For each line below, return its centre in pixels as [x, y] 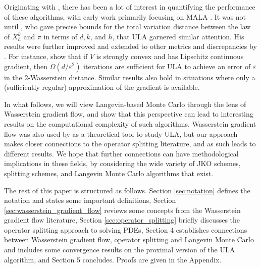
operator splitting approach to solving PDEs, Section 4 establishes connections [126, 229]
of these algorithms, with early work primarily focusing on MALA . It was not [125, 16]
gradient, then [26, 66]
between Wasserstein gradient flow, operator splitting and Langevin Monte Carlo [129, 239]
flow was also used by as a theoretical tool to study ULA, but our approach [121, 133]
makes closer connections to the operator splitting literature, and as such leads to [130, 144]
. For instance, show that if [46, 56]
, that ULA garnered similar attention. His [178, 36]
